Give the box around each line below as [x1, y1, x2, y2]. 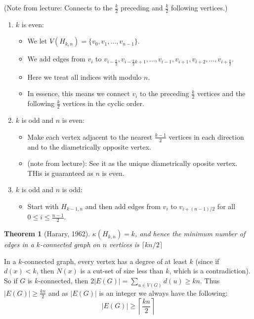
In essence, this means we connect [27, 88, 130, 99]
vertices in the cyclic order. [62, 98, 144, 108]
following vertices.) [170, 2, 228, 12]
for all [217, 201, 236, 211]
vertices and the [197, 88, 246, 99]
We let [27, 36, 47, 46]
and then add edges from [85, 201, 161, 211]
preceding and [120, 2, 163, 12]
